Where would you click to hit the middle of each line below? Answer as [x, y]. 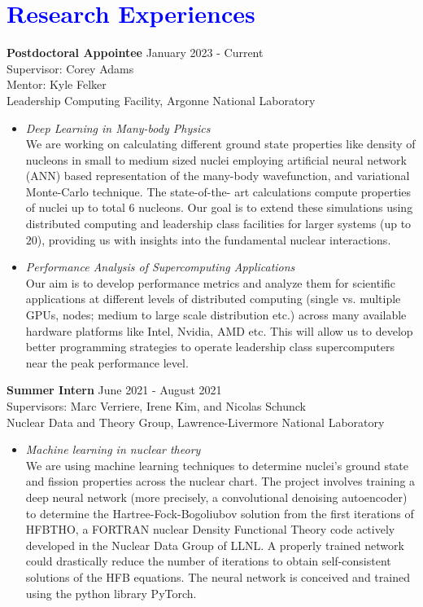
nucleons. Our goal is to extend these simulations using [276, 207]
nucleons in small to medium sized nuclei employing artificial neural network [216, 159]
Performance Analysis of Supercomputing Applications [160, 267]
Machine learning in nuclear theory [113, 449]
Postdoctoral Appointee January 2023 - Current [135, 53]
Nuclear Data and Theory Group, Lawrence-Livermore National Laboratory [196, 422]
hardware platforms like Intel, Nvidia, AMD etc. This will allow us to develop [219, 330]
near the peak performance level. [107, 362]
